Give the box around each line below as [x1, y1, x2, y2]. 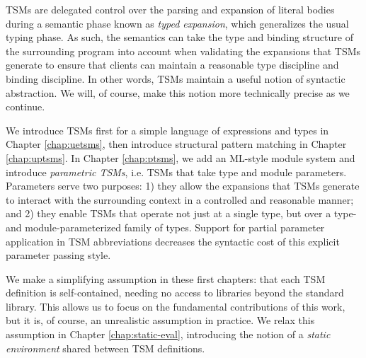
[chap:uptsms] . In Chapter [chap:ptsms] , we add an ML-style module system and [6, 150, 355, 165]
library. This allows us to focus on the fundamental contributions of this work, [6, 299, 345, 313]
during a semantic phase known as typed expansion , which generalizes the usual [6, 16, 349, 30]
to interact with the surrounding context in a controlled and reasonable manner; [6, 192, 354, 207]
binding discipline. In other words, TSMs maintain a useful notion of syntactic [6, 71, 345, 86]
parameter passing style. [6, 248, 111, 262]
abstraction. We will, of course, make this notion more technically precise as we [6, 85, 350, 100]
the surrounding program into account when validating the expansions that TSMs [6, 43, 361, 58]
